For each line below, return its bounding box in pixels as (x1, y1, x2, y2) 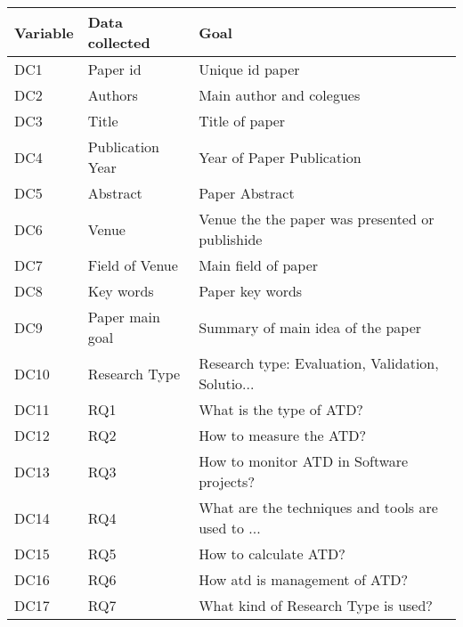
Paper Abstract (199, 183, 295, 203)
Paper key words (199, 281, 303, 301)
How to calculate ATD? (199, 543, 345, 564)
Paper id (87, 59, 142, 79)
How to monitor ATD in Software (199, 451, 409, 471)
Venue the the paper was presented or (199, 208, 435, 229)
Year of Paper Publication (199, 146, 361, 167)
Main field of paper (199, 255, 319, 275)
